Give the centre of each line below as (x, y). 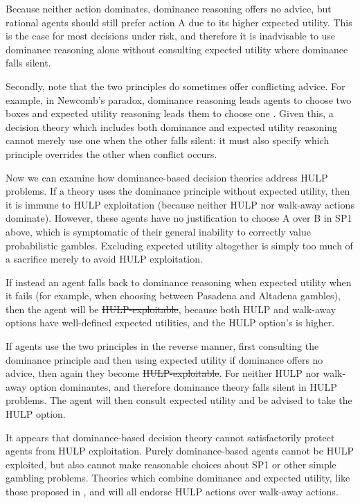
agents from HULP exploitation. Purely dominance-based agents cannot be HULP (180, 451)
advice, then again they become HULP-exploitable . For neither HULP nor (163, 373)
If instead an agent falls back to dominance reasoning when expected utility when (179, 282)
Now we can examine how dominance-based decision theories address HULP (167, 177)
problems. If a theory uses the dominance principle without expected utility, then (178, 191)
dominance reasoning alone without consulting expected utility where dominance (177, 49)
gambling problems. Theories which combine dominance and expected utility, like (178, 478)
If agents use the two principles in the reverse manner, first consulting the (162, 346)
